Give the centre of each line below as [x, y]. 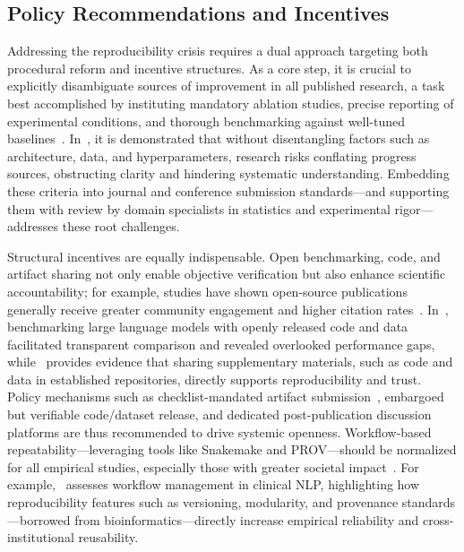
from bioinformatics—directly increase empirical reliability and [247, 519]
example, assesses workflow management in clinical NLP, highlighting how [214, 484]
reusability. [108, 537]
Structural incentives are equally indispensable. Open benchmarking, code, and [224, 256]
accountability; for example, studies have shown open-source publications [207, 291]
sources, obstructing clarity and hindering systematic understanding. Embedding [228, 173]
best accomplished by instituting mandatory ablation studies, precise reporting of [231, 103]
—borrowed [39, 519]
